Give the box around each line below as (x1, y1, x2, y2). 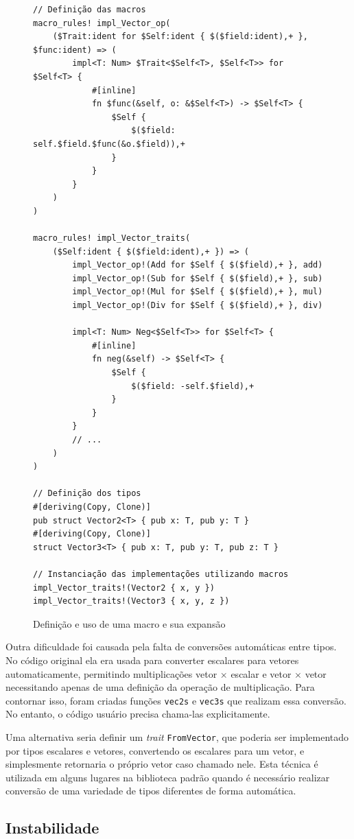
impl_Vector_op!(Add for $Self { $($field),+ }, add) (72, 260, 323, 270)
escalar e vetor (231, 666, 292, 681)
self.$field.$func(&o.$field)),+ (33, 139, 185, 149)
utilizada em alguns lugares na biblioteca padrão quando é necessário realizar (5, 770, 330, 784)
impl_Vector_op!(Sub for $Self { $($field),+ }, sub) (72, 273, 323, 283)
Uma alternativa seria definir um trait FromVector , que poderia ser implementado (5, 729, 349, 744)
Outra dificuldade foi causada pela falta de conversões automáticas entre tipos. (5, 639, 337, 654)
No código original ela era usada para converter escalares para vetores (5, 652, 299, 667)
